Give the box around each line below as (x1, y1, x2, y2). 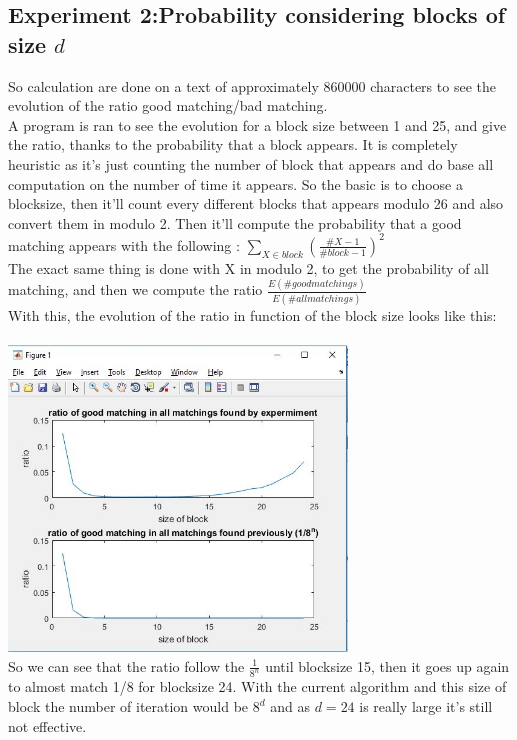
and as (270, 696, 311, 717)
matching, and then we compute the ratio (8, 279, 263, 300)
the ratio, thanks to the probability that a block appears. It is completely (8, 134, 458, 155)
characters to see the (370, 75, 496, 96)
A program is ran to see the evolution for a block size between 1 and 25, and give (8, 114, 507, 135)
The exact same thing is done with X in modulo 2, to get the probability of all (8, 257, 489, 278)
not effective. (8, 715, 87, 736)
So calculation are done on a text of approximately (8, 75, 319, 96)
